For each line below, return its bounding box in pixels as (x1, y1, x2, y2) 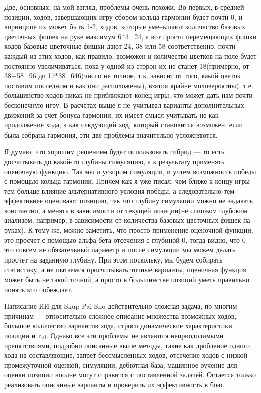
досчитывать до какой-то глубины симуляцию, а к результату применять (4, 156, 225, 166)
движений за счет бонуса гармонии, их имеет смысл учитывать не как (4, 109, 219, 120)
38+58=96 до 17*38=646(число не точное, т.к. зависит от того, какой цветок (4, 70, 241, 81)
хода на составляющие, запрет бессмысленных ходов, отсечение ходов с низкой (4, 350, 248, 360)
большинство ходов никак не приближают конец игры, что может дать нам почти (4, 90, 253, 100)
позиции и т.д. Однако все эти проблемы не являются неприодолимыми (4, 330, 224, 340)
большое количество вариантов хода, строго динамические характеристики (4, 320, 232, 331)
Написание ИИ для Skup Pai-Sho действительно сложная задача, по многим (4, 301, 237, 311)
